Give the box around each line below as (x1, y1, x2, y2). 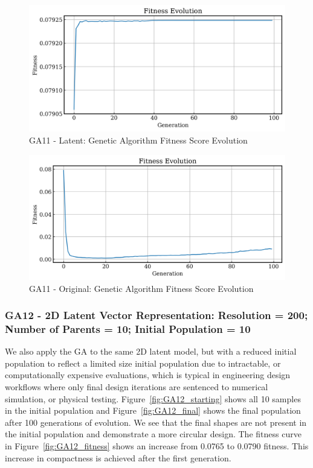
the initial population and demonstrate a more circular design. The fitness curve (5, 428, 302, 440)
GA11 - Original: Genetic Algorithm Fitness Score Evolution (29, 282, 254, 294)
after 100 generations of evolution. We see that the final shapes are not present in (5, 416, 307, 428)
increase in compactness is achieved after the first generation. (5, 451, 231, 464)
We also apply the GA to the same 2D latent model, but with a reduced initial (5, 345, 297, 358)
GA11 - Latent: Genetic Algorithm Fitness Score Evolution (29, 133, 248, 146)
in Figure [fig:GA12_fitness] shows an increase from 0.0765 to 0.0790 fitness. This (5, 440, 309, 452)
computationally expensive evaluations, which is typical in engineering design (5, 368, 291, 381)
